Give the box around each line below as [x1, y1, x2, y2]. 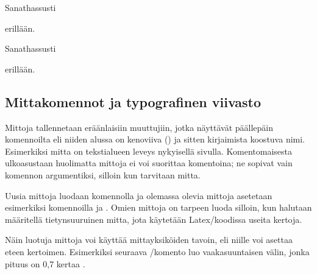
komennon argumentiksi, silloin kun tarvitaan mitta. [5, 168, 201, 181]
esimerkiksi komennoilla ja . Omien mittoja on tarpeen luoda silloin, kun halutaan [5, 201, 312, 214]
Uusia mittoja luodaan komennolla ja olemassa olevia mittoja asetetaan [5, 189, 272, 202]
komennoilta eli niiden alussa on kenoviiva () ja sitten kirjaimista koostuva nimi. [5, 133, 305, 146]
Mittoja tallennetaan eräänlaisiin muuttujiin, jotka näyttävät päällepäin [5, 121, 274, 133]
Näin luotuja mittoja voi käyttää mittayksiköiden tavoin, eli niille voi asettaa [5, 233, 293, 246]
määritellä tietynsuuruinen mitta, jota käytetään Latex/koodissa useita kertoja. [5, 213, 302, 225]
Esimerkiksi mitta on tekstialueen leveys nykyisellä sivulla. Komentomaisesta [5, 144, 292, 157]
